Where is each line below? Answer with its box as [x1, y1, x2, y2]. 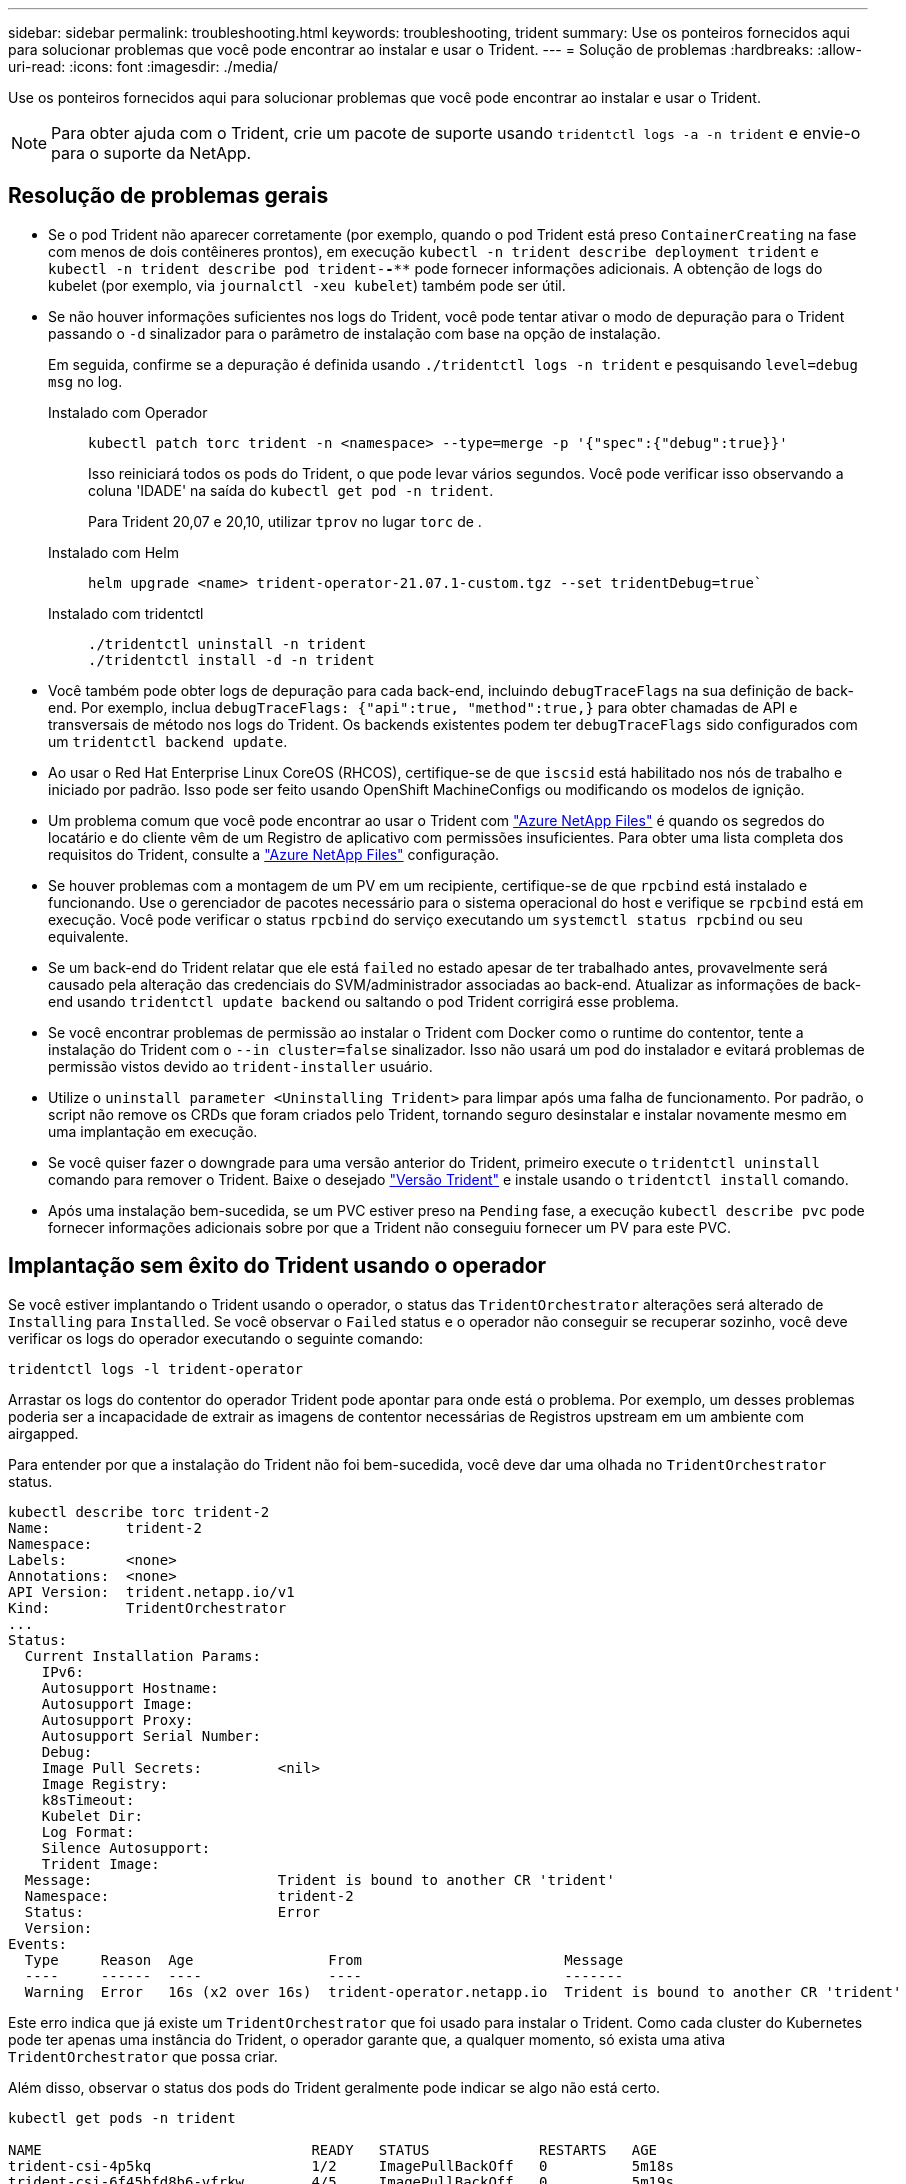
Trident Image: [41, 1855, 160, 1872]
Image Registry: [41, 1775, 169, 1792]
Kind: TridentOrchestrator [8, 1599, 287, 1616]
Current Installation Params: [24, 1647, 261, 1664]
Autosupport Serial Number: [41, 1727, 261, 1744]
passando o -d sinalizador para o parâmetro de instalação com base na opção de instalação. [48, 324, 661, 342]
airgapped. [8, 1424, 79, 1442]
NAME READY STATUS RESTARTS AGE [8, 2141, 658, 2158]
